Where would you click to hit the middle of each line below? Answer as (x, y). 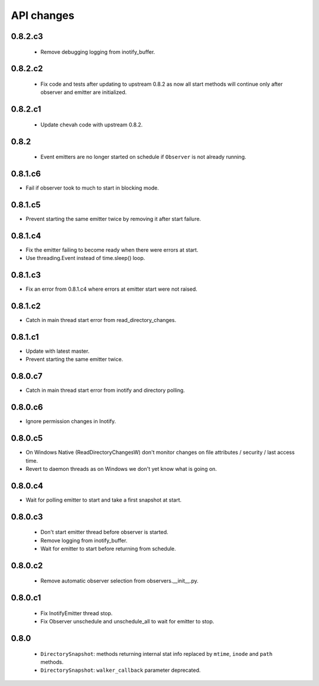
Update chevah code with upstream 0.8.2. (92, 125)
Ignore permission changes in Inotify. (71, 421)
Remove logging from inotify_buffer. (84, 540)
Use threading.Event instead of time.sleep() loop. (85, 258)
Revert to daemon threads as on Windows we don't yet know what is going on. (121, 469)
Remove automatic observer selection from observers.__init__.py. (120, 581)
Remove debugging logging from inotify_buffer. (98, 52)
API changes (43, 15)
